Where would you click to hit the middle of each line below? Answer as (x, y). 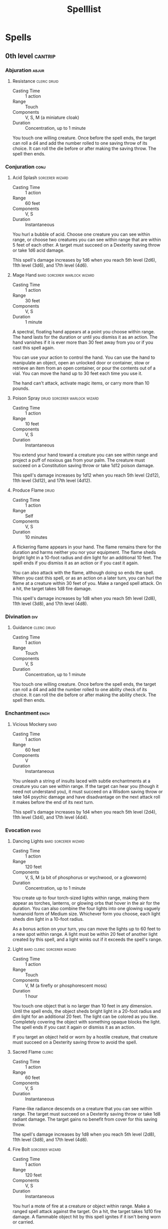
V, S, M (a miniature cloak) (52, 117)
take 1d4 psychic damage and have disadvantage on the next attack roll (86, 797)
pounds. (21, 388)
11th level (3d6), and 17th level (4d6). (50, 265)
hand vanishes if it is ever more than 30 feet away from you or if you (83, 342)
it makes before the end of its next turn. (53, 802)
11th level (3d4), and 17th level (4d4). (50, 817)
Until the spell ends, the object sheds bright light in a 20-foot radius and (86, 1011)
